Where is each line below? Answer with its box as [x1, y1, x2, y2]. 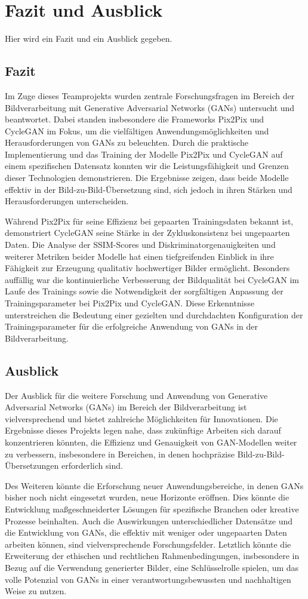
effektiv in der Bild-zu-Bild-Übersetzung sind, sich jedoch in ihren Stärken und [5, 183, 292, 195]
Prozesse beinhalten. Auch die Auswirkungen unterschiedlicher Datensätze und [5, 514, 292, 527]
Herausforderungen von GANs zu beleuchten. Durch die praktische [5, 136, 248, 149]
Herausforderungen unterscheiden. [5, 195, 129, 207]
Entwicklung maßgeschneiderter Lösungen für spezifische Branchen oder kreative [5, 502, 299, 515]
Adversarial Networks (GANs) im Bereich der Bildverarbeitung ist [5, 401, 247, 413]
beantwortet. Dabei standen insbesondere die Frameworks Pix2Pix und [5, 113, 264, 125]
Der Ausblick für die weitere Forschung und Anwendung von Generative [5, 389, 268, 401]
